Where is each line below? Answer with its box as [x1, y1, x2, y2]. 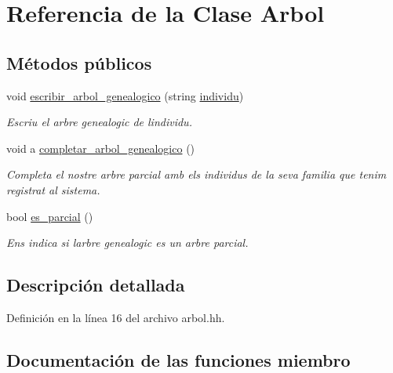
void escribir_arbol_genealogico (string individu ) [6, 87, 244, 103]
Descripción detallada [6, 273, 185, 297]
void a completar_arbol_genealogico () [6, 139, 195, 156]
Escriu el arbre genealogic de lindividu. [6, 114, 192, 130]
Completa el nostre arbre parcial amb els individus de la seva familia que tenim [6, 166, 387, 183]
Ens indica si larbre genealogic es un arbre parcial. [6, 234, 249, 251]
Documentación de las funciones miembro [6, 347, 351, 371]
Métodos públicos [6, 50, 152, 74]
